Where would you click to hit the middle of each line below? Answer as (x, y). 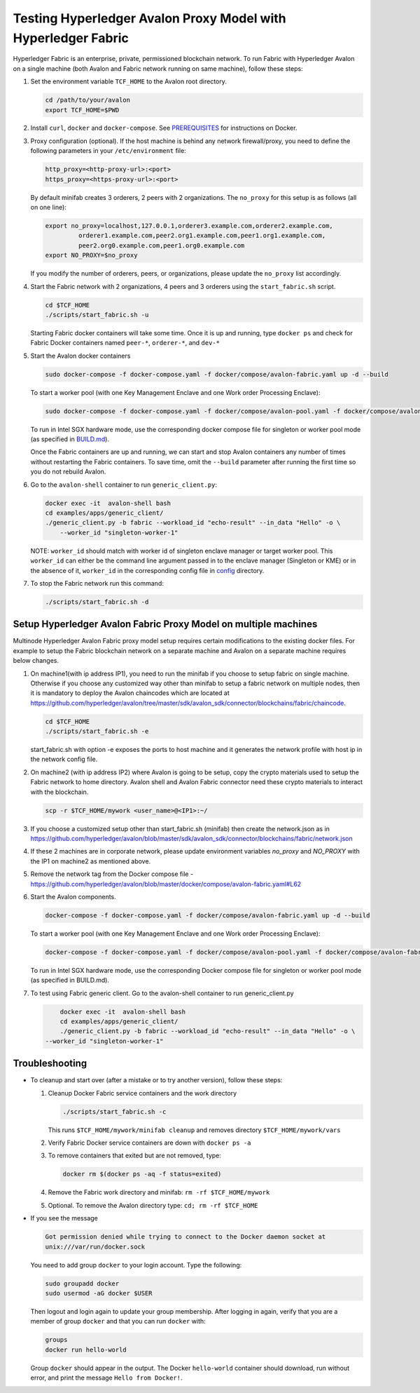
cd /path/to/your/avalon (88, 100)
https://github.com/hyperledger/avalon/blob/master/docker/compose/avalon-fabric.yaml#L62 (166, 884)
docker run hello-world (86, 1350)
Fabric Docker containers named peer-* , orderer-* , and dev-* (125, 343)
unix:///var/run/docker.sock (95, 1246)
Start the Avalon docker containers (80, 356)
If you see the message (64, 1218)
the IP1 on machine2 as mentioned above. (91, 861)
